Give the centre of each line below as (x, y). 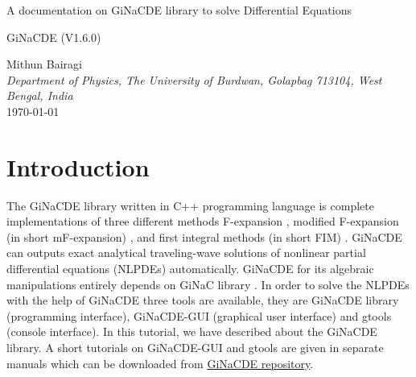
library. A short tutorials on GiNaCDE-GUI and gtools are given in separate (195, 348)
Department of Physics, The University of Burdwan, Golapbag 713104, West (194, 79)
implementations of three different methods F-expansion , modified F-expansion (203, 221)
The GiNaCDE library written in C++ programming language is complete (190, 205)
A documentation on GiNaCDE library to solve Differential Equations (179, 10)
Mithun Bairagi (44, 64)
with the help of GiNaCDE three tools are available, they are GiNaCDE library (203, 300)
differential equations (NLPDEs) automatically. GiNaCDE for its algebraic (190, 269)
